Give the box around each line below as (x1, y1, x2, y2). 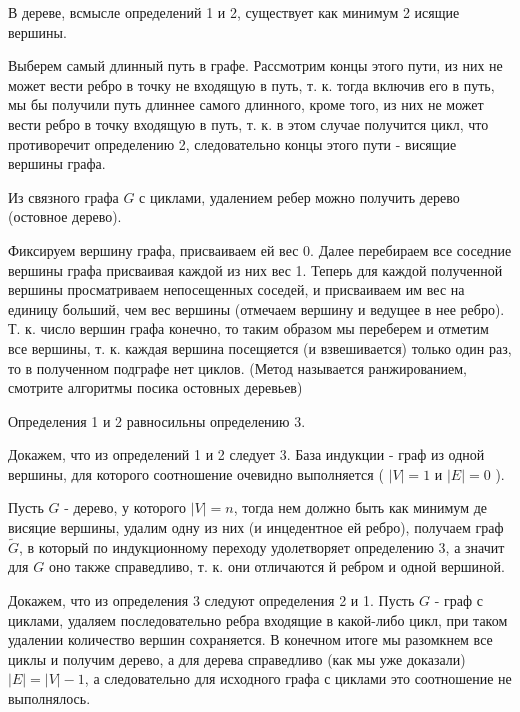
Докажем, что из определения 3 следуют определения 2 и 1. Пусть (8, 590, 415, 611)
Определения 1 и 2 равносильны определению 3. (8, 410, 306, 431)
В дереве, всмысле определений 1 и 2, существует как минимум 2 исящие (8, 2, 460, 22)
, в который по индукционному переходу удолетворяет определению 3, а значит (19, 536, 505, 557)
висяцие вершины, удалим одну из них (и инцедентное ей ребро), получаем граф (8, 517, 504, 538)
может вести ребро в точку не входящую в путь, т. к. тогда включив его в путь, (8, 74, 495, 95)
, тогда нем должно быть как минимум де (233, 497, 488, 518)
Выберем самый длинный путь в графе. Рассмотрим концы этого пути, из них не (8, 55, 503, 76)
